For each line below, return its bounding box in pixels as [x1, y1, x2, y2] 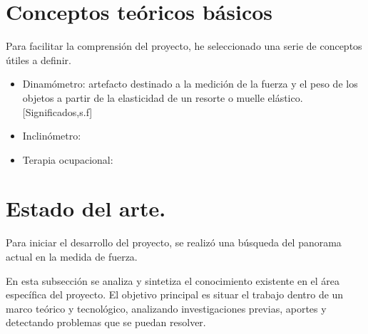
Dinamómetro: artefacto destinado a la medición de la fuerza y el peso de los [22, 76, 358, 91]
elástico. [267, 90, 303, 105]
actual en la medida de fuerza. [6, 249, 138, 263]
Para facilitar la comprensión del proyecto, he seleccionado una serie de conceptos [6, 38, 362, 53]
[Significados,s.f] [22, 104, 93, 119]
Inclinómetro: [22, 128, 81, 143]
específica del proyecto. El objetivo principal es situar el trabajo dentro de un [6, 287, 344, 302]
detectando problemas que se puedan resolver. [6, 315, 206, 330]
